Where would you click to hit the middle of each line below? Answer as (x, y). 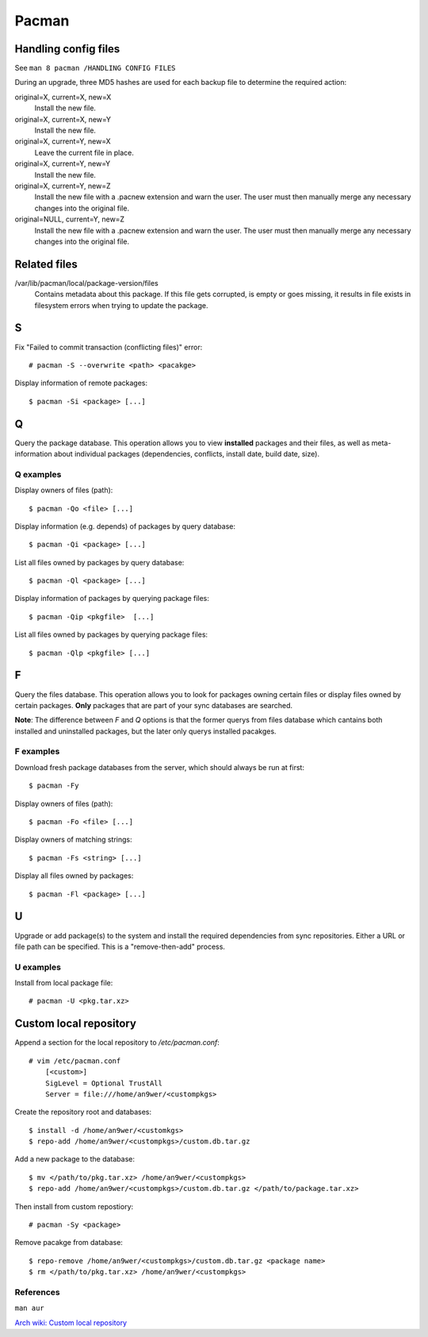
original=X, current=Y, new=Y (63, 164)
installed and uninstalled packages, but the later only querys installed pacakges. (145, 731)
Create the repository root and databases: (83, 1112)
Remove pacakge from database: (69, 1243)
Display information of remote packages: (81, 383)
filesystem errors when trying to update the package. (121, 305)
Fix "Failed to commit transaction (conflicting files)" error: (109, 347)
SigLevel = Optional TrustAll (103, 1083)
